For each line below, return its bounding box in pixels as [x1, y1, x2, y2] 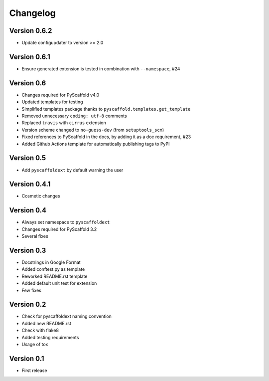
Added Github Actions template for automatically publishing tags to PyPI [21, 141, 170, 147]
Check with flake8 [21, 327, 59, 334]
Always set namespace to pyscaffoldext [21, 219, 110, 225]
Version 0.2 [9, 300, 46, 309]
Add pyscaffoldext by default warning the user [21, 167, 124, 173]
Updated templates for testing [21, 99, 83, 105]
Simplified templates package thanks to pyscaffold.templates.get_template [21, 106, 191, 112]
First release [21, 367, 47, 374]
